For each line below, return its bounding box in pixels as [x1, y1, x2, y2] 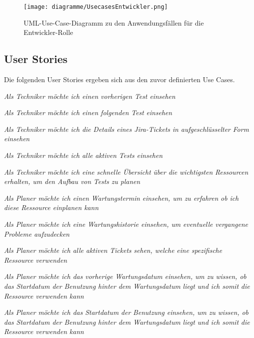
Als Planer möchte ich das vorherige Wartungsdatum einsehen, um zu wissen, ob [4, 271, 247, 281]
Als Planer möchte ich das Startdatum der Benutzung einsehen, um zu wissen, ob [4, 307, 249, 317]
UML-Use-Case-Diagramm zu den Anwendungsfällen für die [24, 17, 204, 28]
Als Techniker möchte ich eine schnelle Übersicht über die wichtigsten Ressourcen [4, 166, 249, 177]
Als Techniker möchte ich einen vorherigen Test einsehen [4, 91, 175, 101]
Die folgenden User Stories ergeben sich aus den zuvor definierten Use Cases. [4, 74, 235, 85]
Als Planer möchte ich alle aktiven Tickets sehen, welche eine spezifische [4, 245, 222, 255]
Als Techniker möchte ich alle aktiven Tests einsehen [4, 150, 163, 160]
